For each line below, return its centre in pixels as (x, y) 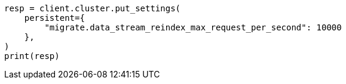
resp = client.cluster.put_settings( (93, 8)
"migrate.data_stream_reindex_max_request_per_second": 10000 (193, 27)
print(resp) (32, 56)
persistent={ (54, 18)
